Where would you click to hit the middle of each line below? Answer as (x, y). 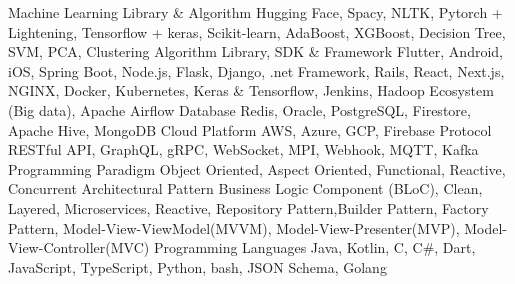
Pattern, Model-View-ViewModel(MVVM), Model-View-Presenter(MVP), (234, 227)
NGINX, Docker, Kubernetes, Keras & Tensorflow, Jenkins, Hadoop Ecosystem (251, 90)
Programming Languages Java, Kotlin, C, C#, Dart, (314, 247)
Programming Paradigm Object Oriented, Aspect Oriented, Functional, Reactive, (257, 168)
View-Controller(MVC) (79, 247)
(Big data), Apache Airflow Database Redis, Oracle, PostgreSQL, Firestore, (239, 109)
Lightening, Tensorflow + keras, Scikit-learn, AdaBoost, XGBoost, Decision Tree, (257, 31)
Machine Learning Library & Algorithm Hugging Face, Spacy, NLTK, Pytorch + (255, 12)
